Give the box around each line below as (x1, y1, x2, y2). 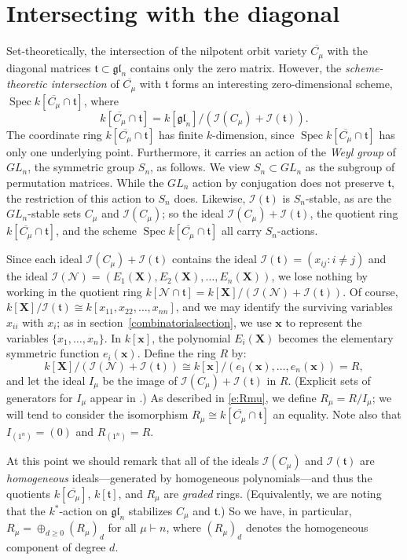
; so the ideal (162, 205, 224, 221)
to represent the (285, 313, 362, 330)
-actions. (277, 222, 318, 239)
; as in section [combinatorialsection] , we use (57, 313, 272, 330)
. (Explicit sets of (288, 372, 371, 388)
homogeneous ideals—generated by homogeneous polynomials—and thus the (6, 470, 372, 486)
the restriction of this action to (6, 189, 155, 206)
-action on (59, 503, 108, 518)
